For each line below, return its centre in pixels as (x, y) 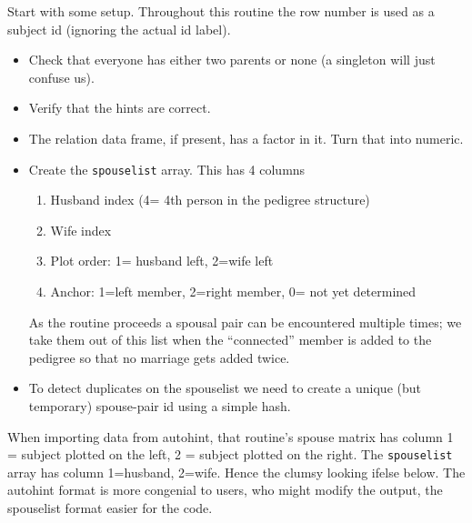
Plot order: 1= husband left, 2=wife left (162, 261)
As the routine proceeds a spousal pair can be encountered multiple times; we (245, 322)
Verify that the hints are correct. (120, 108)
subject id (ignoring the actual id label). (119, 29)
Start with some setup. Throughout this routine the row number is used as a (221, 11)
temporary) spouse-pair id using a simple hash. (160, 405)
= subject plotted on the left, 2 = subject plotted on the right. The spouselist (230, 454)
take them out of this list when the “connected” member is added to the (230, 340)
